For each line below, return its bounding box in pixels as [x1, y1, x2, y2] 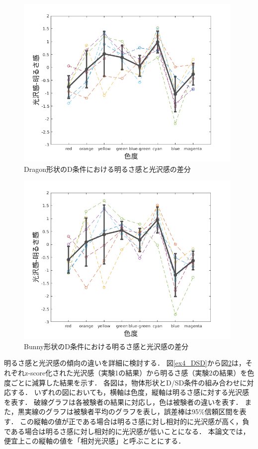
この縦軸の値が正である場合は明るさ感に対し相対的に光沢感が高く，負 [20, 416, 250, 426]
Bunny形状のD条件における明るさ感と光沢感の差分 [24, 341, 188, 351]
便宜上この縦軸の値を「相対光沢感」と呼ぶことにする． [4, 436, 185, 446]
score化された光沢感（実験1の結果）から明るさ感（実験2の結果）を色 [30, 368, 255, 377]
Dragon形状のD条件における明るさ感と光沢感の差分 [24, 163, 191, 174]
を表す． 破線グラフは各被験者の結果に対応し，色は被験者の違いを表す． [4, 396, 243, 407]
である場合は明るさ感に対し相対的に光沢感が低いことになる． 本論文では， [4, 426, 250, 436]
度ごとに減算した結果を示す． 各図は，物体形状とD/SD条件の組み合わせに [4, 377, 247, 387]
